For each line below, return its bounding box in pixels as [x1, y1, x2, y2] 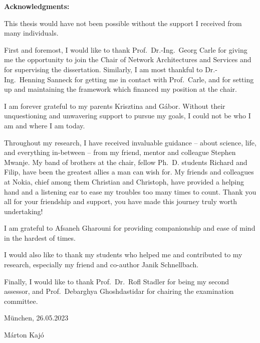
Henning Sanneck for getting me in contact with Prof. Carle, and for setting [19, 74, 254, 84]
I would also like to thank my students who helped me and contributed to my [4, 249, 242, 260]
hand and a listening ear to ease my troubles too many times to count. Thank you [4, 186, 256, 197]
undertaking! [4, 206, 43, 216]
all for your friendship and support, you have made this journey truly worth [4, 196, 237, 207]
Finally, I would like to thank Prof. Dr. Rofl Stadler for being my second [4, 276, 229, 286]
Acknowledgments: [4, 1, 70, 11]
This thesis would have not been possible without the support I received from [4, 18, 242, 28]
